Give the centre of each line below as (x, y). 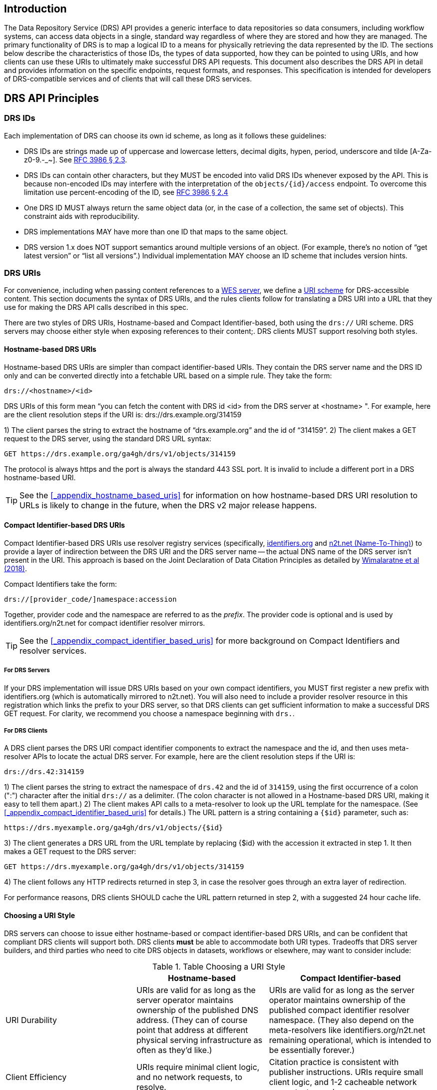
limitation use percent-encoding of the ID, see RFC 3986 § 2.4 (126, 192)
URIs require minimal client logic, (198, 1067)
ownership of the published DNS (198, 1010)
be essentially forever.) (312, 1050)
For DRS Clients (26, 731)
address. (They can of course (192, 1020)
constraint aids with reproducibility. (82, 216)
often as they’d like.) (174, 1050)
